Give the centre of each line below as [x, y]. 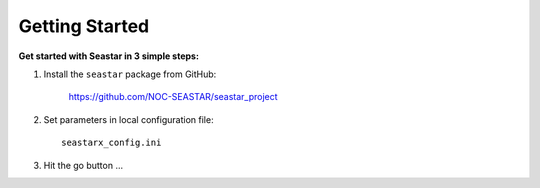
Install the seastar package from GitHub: [130, 74]
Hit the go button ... [83, 165]
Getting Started [84, 26]
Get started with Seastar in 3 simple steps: [109, 56]
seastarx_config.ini [111, 143]
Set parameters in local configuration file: [128, 119]
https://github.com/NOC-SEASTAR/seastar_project [173, 97]
